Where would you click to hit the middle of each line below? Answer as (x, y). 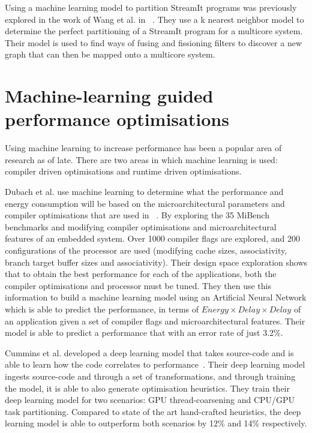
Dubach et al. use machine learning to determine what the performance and (144, 192)
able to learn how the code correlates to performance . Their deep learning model (155, 364)
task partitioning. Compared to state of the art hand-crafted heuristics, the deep (153, 411)
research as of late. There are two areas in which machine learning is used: (141, 159)
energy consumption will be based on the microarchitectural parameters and (145, 203)
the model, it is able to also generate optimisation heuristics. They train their (147, 388)
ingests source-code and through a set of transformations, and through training (150, 376)
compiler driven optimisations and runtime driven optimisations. (123, 171)
